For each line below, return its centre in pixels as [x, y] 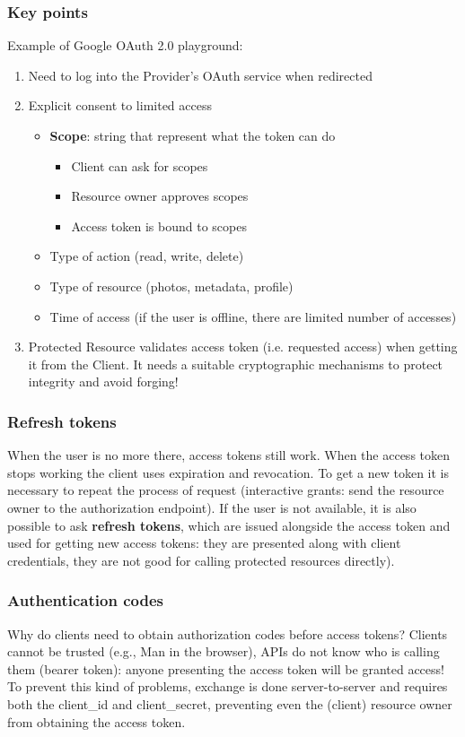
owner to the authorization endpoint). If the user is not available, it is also [212, 507]
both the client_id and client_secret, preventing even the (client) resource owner [230, 703]
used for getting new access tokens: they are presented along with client [204, 543]
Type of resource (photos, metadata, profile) [171, 286]
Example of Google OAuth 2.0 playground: [125, 45]
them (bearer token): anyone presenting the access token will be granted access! [226, 668]
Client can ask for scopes [140, 165]
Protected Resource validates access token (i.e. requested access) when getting [243, 347]
